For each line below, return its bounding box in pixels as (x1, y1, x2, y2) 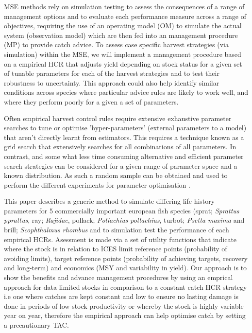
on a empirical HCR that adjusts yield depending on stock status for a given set (4, 58, 242, 69)
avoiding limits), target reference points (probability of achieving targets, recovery (4, 253, 248, 263)
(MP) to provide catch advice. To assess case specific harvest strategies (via (4, 39, 229, 50)
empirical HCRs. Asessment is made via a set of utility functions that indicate (4, 234, 237, 244)
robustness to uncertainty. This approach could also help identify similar (4, 77, 219, 88)
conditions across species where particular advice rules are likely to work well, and (4, 87, 249, 97)
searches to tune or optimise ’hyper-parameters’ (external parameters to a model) (4, 123, 247, 133)
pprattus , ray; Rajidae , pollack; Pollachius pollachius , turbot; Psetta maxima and (4, 215, 245, 225)
